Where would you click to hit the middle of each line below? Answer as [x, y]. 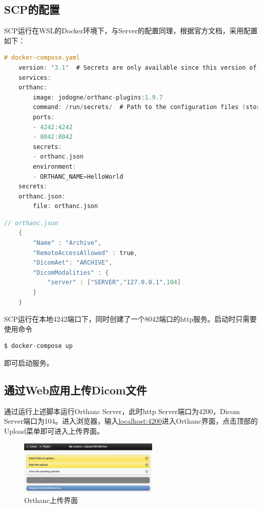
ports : [44, 117]
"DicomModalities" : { [71, 272]
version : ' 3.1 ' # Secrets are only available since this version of [138, 67]
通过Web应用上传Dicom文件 [76, 390]
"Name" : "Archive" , [67, 243]
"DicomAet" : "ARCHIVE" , [73, 263]
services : [35, 78]
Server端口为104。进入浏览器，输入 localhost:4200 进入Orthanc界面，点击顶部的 [131, 421]
